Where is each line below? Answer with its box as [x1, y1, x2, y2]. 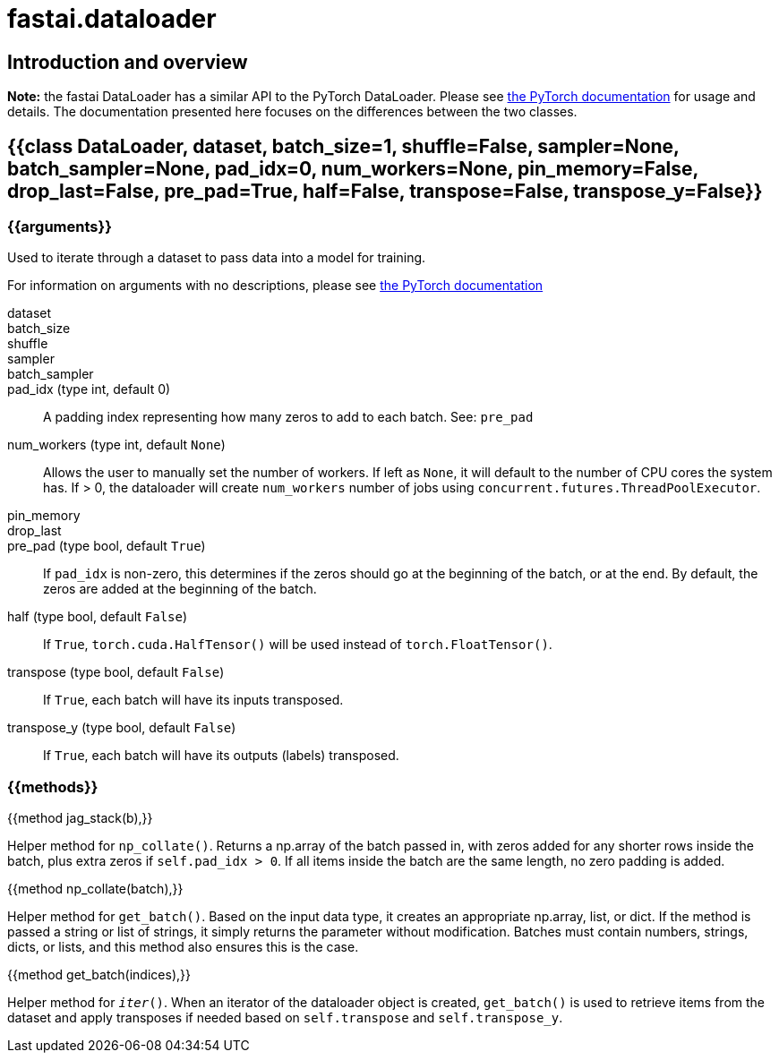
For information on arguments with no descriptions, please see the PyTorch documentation [7, 278, 544, 294]
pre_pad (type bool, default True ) [7, 538, 206, 554]
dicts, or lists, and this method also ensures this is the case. [7, 939, 359, 955]
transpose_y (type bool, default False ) [7, 720, 236, 736]
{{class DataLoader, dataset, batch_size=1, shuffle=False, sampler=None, [7, 134, 680, 158]
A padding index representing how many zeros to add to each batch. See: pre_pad [43, 409, 534, 425]
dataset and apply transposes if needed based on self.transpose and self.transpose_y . [7, 1010, 563, 1026]
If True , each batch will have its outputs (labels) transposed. [43, 748, 399, 764]
